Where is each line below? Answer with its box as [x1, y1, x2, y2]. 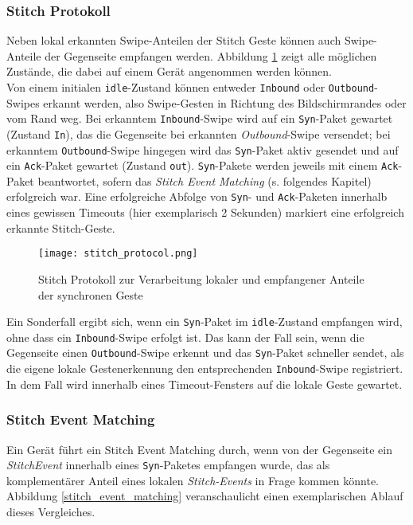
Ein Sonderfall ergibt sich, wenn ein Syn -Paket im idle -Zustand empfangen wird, [6, 313, 403, 330]
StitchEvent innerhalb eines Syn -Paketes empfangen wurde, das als [6, 456, 330, 473]
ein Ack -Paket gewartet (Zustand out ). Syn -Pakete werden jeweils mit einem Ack [6, 157, 399, 174]
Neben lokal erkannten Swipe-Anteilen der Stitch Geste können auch [6, 32, 341, 49]
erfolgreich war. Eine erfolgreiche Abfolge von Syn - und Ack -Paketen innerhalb [6, 188, 388, 205]
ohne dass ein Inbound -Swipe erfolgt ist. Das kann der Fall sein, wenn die [6, 328, 364, 345]
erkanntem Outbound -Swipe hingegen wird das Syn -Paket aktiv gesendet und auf [6, 141, 399, 158]
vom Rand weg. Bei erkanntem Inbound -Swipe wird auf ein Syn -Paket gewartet [6, 110, 393, 127]
